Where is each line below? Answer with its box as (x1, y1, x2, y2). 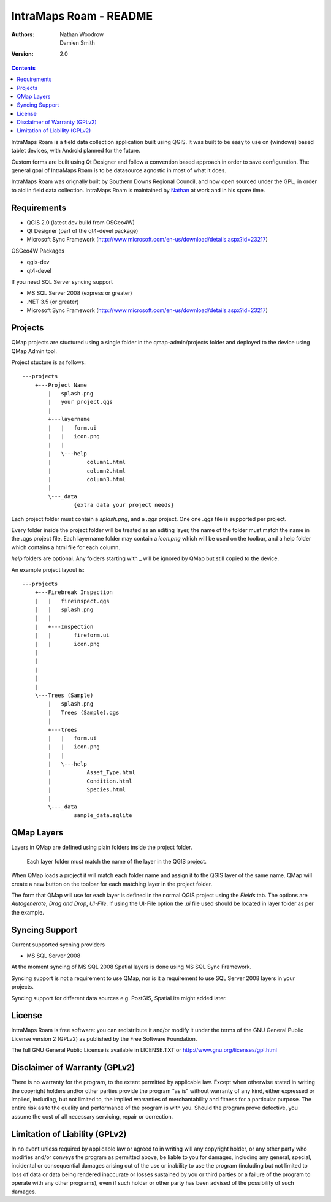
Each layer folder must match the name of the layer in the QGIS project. (26, 858, 207, 865)
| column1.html (48, 458, 126, 466)
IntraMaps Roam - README (11, 9, 153, 23)
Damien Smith (59, 39, 95, 46)
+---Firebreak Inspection (34, 589, 113, 596)
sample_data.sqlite (74, 812, 132, 819)
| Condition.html (48, 777, 132, 785)
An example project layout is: (11, 566, 85, 573)
